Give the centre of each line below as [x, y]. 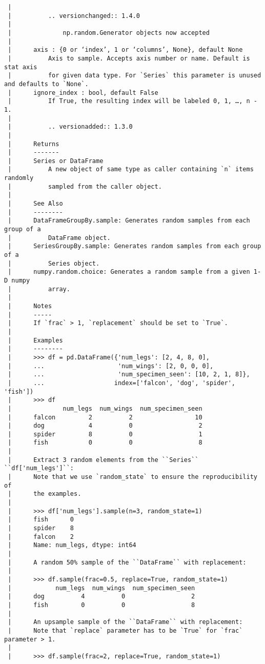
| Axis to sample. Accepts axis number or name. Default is [129, 58]
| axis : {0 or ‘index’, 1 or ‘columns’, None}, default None [125, 50]
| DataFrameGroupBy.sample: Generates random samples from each [129, 221]
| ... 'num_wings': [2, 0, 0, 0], [111, 366]
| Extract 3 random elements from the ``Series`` [103, 460]
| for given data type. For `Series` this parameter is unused [135, 76]
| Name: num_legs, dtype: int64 [72, 545]
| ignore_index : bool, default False [83, 93]
